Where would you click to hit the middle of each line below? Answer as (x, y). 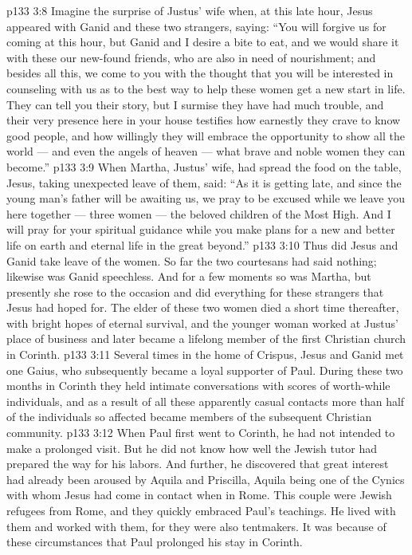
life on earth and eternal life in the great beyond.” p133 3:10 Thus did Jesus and (202, 244)
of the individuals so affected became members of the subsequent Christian (189, 417)
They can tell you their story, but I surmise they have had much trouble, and (195, 104)
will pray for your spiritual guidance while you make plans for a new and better (201, 229)
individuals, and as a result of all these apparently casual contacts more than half (206, 401)
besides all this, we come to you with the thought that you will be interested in (200, 73)
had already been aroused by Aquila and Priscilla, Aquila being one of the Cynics (206, 479)
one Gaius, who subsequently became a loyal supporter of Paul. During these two (205, 370)
